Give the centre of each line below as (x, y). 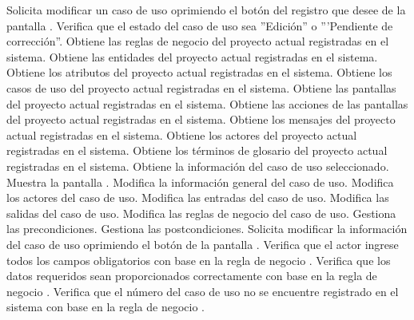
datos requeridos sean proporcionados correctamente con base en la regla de (192, 276)
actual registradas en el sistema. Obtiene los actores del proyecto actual (182, 134)
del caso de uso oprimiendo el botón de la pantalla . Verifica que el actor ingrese (203, 244)
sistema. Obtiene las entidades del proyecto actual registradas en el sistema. (192, 56)
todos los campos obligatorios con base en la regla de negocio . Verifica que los (199, 260)
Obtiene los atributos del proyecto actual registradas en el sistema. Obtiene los (199, 72)
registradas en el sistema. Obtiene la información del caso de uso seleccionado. (198, 166)
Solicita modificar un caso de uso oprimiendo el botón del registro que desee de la (206, 10)
